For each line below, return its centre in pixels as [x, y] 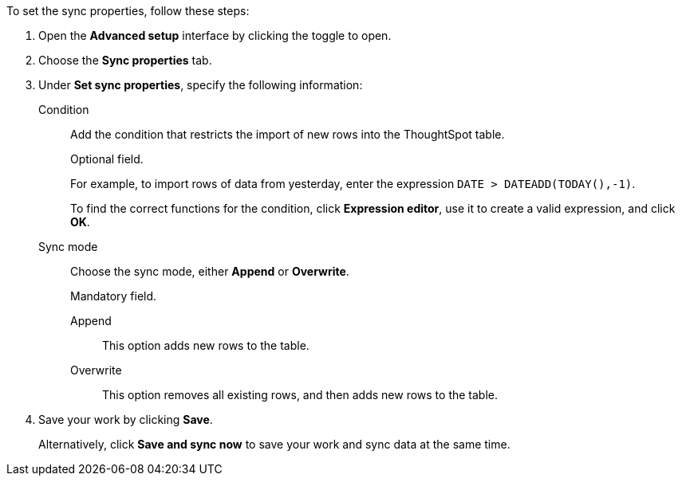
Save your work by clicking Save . [126, 419]
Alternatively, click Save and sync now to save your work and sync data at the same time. [274, 444]
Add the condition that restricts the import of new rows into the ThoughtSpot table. [288, 134]
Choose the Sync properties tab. [125, 60]
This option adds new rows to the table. [206, 345]
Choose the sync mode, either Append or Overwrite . [210, 271]
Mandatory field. [114, 296]
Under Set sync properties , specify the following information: [201, 85]
